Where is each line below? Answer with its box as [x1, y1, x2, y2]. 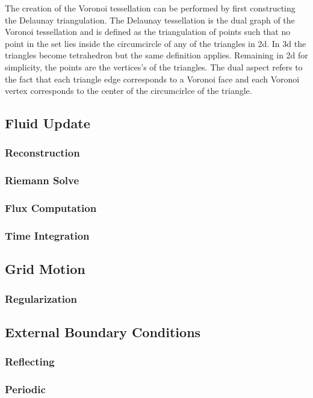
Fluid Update [5, 114, 90, 132]
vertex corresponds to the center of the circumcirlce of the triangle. [5, 84, 252, 97]
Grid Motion [5, 260, 85, 278]
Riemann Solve [5, 173, 79, 188]
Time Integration [5, 228, 90, 243]
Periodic [5, 382, 46, 397]
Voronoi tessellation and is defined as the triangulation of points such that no [5, 25, 291, 38]
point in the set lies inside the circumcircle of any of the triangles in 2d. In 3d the [5, 37, 306, 49]
